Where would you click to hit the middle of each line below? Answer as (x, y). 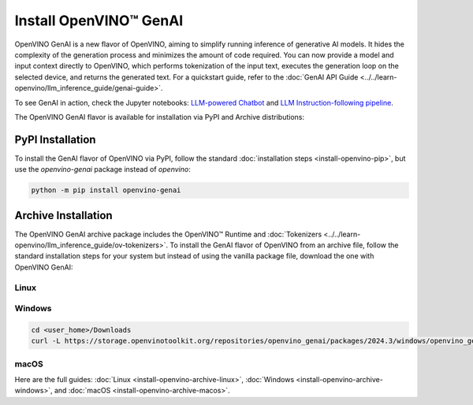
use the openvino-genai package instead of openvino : (102, 169)
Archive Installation (64, 216)
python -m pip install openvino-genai (106, 190)
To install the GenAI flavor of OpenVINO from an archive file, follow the (284, 245)
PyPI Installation (55, 139)
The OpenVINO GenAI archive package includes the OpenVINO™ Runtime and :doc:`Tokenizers (168, 234)
